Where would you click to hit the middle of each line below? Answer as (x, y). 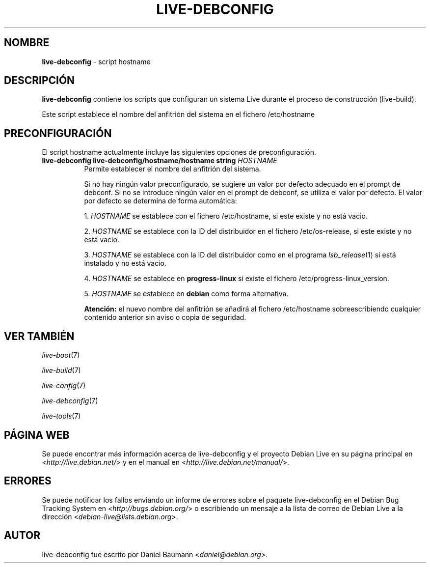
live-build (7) (61, 370)
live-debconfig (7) (70, 401)
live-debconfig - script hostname (96, 61)
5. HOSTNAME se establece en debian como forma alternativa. (186, 294)
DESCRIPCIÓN (40, 81)
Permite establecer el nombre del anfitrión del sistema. (173, 169)
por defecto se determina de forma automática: (161, 201)
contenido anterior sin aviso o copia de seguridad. (165, 317)
